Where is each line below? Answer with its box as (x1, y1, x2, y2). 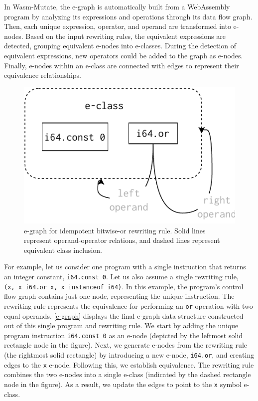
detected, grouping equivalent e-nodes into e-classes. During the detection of (4, 40, 237, 51)
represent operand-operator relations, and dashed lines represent (24, 235, 220, 245)
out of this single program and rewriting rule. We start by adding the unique (4, 320, 239, 331)
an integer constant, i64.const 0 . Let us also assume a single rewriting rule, (4, 271, 239, 282)
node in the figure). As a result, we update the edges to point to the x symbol (4, 379, 242, 389)
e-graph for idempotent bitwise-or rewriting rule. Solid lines (24, 225, 206, 235)
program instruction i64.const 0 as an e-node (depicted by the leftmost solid (4, 330, 243, 340)
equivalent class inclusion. (24, 244, 102, 255)
